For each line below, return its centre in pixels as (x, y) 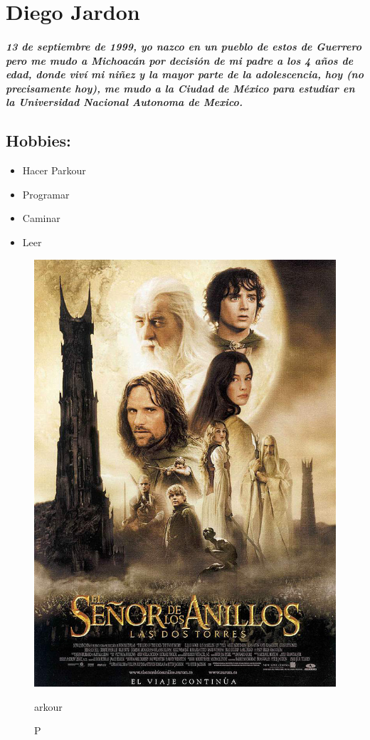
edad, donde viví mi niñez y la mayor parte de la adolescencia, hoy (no (185, 74)
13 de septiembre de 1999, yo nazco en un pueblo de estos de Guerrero (184, 46)
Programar (46, 194)
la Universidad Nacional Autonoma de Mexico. (124, 102)
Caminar (41, 218)
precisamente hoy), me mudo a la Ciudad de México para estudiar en (180, 88)
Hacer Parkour (54, 170)
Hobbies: (38, 141)
